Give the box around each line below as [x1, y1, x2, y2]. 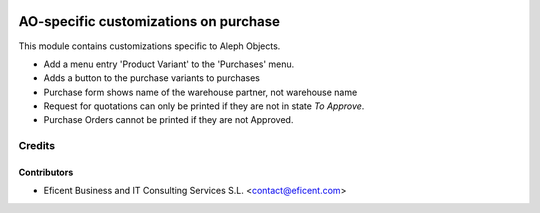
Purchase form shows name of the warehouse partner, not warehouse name [43, 86, 358, 98]
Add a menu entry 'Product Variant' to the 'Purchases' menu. [43, 58, 295, 70]
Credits [18, 139, 55, 153]
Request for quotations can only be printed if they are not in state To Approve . [43, 100, 365, 112]
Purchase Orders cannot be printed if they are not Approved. [43, 114, 294, 126]
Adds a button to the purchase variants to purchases [43, 72, 260, 84]
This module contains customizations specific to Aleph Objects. [18, 40, 281, 52]
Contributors [18, 166, 74, 179]
